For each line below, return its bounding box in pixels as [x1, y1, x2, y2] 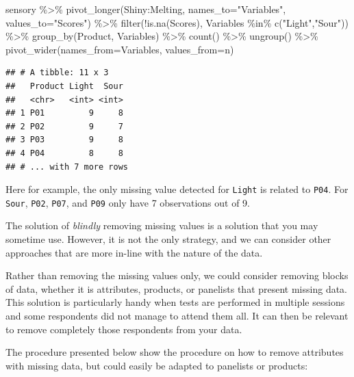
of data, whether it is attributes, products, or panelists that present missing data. [5, 281, 347, 296]
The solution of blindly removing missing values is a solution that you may [5, 218, 318, 233]
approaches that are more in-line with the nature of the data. [5, 245, 263, 259]
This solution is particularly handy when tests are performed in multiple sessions [5, 295, 345, 309]
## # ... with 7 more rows [5, 161, 128, 172]
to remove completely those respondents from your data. [5, 322, 242, 336]
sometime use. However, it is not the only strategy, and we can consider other [5, 232, 331, 246]
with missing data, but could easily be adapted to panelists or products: [5, 358, 308, 372]
